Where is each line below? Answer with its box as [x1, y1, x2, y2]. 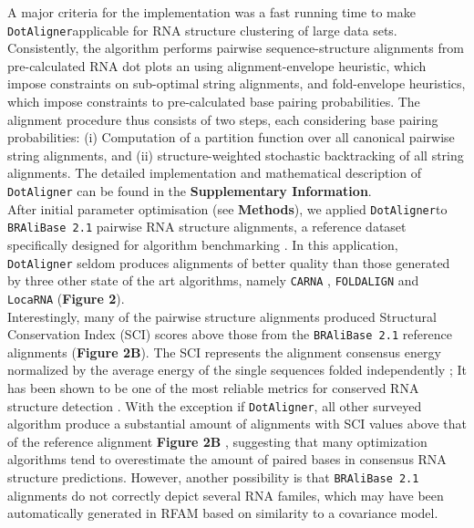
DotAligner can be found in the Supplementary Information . [7, 181, 372, 200]
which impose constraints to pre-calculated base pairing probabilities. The [7, 92, 420, 111]
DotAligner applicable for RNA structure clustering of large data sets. [7, 20, 397, 39]
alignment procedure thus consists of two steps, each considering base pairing [7, 109, 438, 129]
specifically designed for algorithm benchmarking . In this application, [7, 234, 398, 254]
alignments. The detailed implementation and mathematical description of [7, 163, 422, 182]
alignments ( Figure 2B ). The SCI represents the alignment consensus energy [7, 342, 441, 361]
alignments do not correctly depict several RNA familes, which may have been [7, 485, 444, 504]
